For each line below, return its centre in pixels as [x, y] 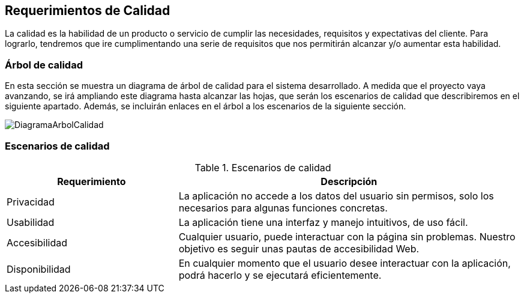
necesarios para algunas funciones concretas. [283, 208]
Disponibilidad [39, 269]
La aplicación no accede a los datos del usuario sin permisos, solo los [336, 196]
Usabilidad [31, 222]
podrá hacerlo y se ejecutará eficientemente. [280, 275]
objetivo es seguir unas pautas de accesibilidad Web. [299, 248]
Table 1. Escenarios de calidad [263, 167]
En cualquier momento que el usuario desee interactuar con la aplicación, [345, 263]
